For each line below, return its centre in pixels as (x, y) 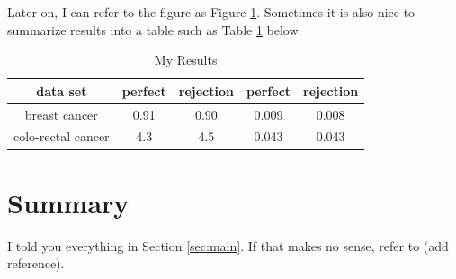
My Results (186, 60)
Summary (68, 202)
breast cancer (61, 114)
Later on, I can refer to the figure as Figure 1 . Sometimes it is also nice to (211, 12)
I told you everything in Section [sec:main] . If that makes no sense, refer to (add (228, 245)
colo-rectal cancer (62, 136)
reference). (36, 263)
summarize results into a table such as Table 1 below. (155, 29)
